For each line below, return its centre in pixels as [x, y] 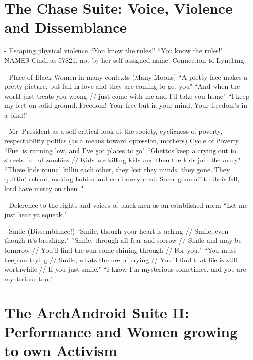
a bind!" [16, 114]
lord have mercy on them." [44, 189]
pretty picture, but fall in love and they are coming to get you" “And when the [122, 86]
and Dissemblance [66, 27]
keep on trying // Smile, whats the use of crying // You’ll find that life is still [121, 259]
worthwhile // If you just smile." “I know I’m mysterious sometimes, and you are [125, 269]
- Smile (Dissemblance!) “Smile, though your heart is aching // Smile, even [117, 230]
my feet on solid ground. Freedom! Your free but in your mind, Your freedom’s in [126, 105]
